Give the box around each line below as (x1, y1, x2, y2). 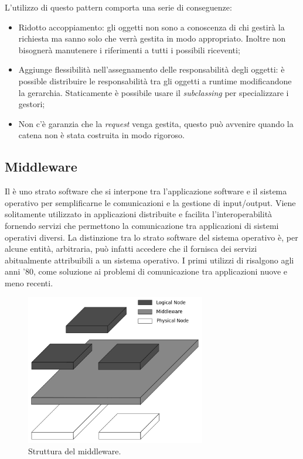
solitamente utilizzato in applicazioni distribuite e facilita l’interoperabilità (5, 208, 273, 220)
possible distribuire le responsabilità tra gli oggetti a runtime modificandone (18, 74, 292, 87)
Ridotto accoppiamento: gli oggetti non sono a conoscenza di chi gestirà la (18, 20, 285, 33)
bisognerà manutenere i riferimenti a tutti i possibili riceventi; (18, 43, 240, 56)
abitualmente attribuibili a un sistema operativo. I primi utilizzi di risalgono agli (5, 254, 294, 266)
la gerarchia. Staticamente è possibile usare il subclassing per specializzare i (18, 86, 289, 98)
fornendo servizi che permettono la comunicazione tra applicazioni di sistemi (5, 219, 279, 231)
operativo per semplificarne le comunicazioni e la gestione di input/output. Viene (5, 196, 296, 208)
